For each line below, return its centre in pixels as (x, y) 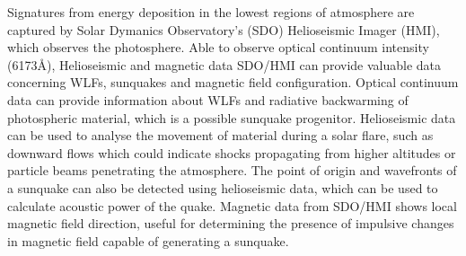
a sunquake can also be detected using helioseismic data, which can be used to (223, 187)
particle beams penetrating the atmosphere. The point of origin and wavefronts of (232, 170)
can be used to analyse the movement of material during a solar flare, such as (220, 135)
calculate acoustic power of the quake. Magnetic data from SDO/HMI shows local (232, 205)
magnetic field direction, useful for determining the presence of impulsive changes (231, 223)
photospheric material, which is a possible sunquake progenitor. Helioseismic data (232, 117)
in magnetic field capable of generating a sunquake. (148, 240)
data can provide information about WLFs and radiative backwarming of (208, 99)
